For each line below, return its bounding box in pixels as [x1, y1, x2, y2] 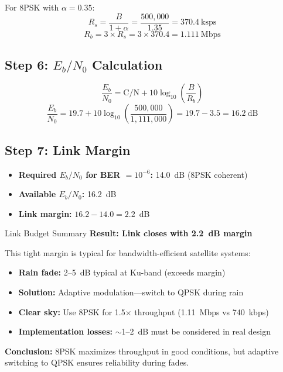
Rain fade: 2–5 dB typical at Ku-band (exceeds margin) [18, 266, 226, 278]
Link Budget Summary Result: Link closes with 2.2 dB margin [5, 227, 253, 239]
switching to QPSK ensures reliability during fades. [5, 356, 189, 368]
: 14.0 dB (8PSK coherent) [150, 168, 248, 180]
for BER [86, 168, 121, 180]
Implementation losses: [18, 325, 112, 337]
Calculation [92, 55, 163, 73]
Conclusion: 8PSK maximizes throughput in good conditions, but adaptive [5, 345, 279, 357]
